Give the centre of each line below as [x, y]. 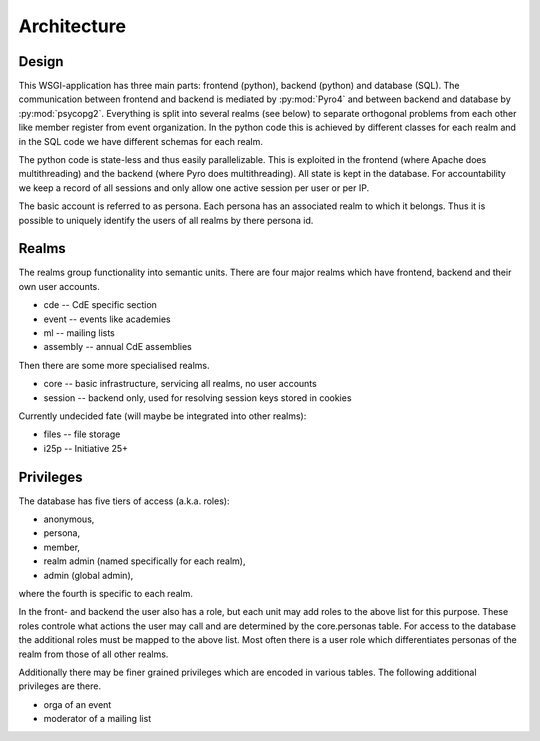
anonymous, [69, 519]
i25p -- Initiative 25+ [86, 448]
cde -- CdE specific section [100, 305]
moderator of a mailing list [97, 719]
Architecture [72, 26]
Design [41, 61]
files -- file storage [82, 434]
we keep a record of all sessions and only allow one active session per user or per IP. [194, 187]
